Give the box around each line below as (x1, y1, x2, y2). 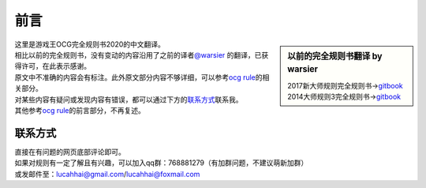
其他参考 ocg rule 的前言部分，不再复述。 (14, 105, 146, 115)
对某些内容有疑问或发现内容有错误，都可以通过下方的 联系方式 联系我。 (14, 95, 243, 104)
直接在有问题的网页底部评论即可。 (14, 147, 125, 156)
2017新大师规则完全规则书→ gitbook (287, 81, 403, 90)
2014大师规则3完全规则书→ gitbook (287, 92, 402, 102)
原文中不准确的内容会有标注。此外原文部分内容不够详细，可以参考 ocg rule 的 (14, 72, 263, 82)
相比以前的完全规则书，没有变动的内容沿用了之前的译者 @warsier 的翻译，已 (14, 50, 262, 59)
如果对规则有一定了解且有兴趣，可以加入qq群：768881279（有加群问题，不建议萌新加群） (14, 158, 308, 167)
